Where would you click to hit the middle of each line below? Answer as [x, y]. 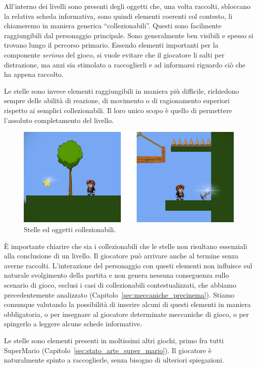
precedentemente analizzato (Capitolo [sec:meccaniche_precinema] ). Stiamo [119, 294]
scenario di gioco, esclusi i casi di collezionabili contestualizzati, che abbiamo [120, 285]
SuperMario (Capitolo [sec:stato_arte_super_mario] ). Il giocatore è [108, 350]
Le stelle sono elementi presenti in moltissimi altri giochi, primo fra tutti [114, 340]
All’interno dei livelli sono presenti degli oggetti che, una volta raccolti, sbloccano [127, 6]
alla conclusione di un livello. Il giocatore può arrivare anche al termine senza [121, 256]
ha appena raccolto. [34, 74]
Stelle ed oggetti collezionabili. [70, 229]
